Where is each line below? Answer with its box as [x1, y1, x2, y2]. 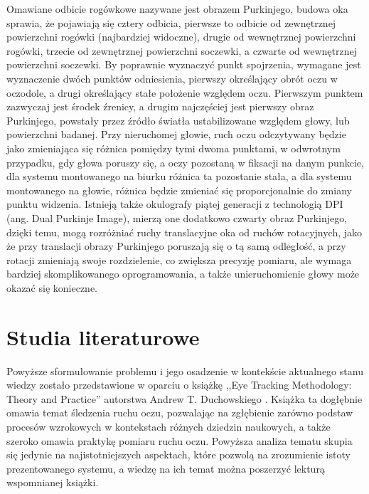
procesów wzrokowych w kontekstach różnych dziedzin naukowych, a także [6, 419, 331, 433]
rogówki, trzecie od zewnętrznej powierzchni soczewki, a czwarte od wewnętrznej [6, 43, 357, 58]
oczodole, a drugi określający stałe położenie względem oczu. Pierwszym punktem [6, 85, 363, 100]
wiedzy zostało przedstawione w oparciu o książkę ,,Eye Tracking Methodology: [6, 377, 352, 392]
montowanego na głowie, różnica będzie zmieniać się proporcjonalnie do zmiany [6, 182, 352, 197]
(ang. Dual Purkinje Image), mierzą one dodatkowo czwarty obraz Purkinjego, [6, 210, 348, 225]
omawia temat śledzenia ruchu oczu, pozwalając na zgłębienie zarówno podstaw [6, 405, 353, 420]
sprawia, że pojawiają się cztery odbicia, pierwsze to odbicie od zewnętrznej [6, 15, 336, 30]
